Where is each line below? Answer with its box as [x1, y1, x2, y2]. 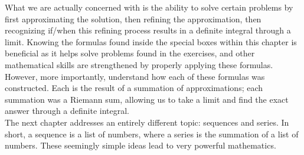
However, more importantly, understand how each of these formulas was [5, 70, 265, 82]
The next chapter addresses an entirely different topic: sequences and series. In [5, 116, 289, 128]
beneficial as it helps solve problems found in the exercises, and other [5, 47, 255, 59]
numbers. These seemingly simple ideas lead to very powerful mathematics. [5, 139, 276, 151]
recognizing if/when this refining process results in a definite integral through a [5, 24, 291, 36]
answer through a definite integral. [5, 105, 129, 117]
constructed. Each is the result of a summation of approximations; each [5, 82, 263, 94]
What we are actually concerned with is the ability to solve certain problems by [5, 1, 293, 13]
